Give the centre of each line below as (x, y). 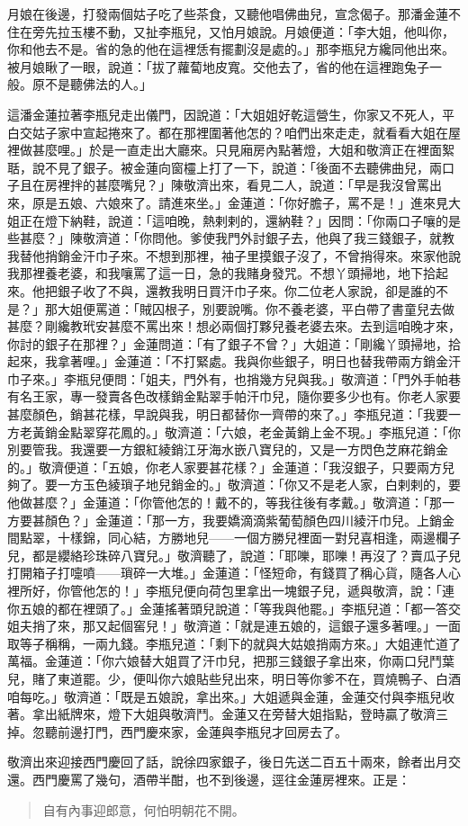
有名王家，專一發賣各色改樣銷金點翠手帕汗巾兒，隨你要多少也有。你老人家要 (234, 396)
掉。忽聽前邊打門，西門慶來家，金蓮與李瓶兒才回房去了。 (177, 731)
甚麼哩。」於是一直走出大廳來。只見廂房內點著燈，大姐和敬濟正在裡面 (237, 150)
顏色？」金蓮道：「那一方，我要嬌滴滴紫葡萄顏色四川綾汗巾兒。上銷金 (249, 520)
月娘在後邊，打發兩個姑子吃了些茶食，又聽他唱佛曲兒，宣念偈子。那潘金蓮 (228, 13)
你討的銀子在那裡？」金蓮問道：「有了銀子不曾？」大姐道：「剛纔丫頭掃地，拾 (234, 343)
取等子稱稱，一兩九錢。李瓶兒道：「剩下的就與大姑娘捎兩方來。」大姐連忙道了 (234, 643)
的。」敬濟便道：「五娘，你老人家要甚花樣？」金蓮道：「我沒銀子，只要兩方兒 (231, 467)
